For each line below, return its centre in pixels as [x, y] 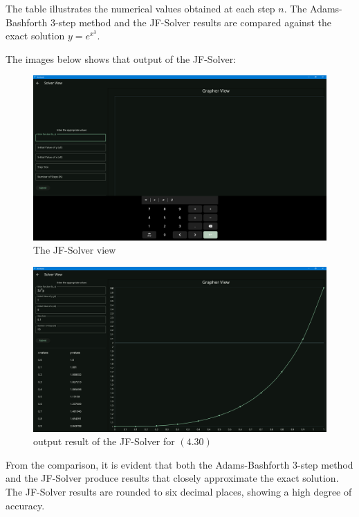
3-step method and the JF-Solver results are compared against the [191, 22]
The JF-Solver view [75, 250]
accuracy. [25, 505]
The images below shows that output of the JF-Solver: [121, 58]
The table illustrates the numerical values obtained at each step [140, 8]
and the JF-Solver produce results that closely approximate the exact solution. [172, 478]
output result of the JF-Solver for [104, 441]
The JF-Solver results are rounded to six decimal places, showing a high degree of [179, 491]
